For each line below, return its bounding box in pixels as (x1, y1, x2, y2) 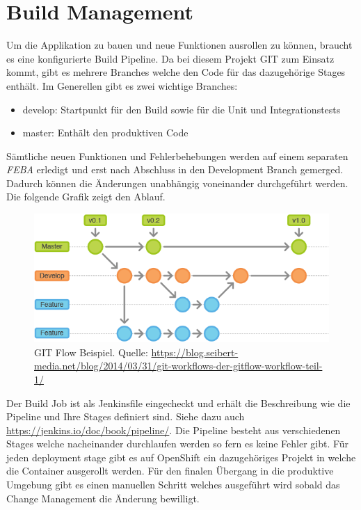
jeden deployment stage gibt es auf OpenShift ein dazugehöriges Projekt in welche (6, 449, 356, 464)
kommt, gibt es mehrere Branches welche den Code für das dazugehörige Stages (6, 65, 346, 79)
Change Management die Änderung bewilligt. (6, 491, 200, 505)
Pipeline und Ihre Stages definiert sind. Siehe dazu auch (6, 409, 245, 424)
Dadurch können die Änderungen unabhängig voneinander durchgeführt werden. (6, 175, 348, 190)
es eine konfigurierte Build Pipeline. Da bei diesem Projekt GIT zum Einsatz (6, 51, 335, 65)
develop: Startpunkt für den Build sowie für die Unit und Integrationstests (22, 102, 341, 116)
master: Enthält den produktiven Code (22, 125, 188, 140)
